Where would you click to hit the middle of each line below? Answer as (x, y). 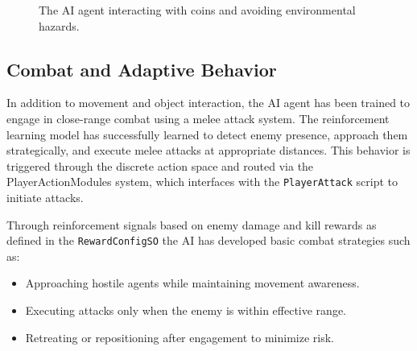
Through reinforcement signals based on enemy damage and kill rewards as (192, 224)
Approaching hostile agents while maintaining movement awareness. (192, 283)
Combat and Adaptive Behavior (142, 69)
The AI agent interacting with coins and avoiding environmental (197, 10)
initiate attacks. (45, 198)
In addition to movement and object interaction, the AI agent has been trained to (208, 103)
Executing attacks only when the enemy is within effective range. (186, 310)
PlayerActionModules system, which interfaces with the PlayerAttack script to (202, 182)
